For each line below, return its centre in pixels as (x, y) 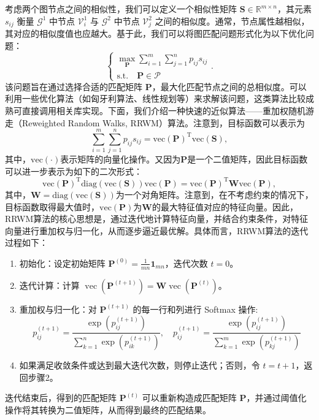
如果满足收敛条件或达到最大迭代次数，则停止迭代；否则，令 (140, 365)
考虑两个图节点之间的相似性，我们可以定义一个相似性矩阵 (121, 9)
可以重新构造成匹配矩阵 (189, 398)
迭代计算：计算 (49, 285)
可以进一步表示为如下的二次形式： (74, 171)
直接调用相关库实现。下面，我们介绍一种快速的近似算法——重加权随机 (163, 110)
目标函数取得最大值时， (52, 206)
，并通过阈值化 (276, 398)
